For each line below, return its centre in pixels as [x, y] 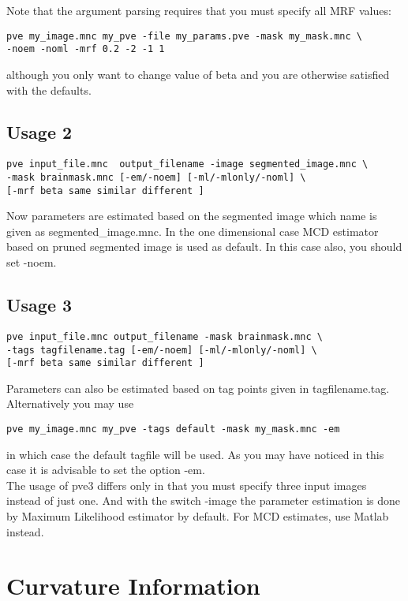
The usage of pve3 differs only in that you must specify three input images [187, 485]
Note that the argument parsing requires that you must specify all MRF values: [199, 10]
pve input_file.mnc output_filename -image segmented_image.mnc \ [187, 164]
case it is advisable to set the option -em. [106, 470]
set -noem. [32, 262]
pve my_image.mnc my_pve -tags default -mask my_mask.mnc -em [173, 429]
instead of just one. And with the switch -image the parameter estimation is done [203, 500]
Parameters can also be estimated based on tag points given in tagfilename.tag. [198, 388]
